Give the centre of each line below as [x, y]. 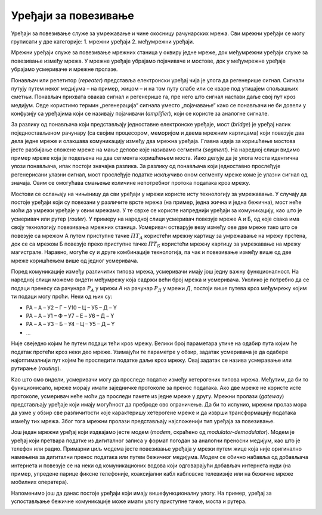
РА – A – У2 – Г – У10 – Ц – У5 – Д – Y [72, 308]
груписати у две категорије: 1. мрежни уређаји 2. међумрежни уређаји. [103, 41]
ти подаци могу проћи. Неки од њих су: [62, 297]
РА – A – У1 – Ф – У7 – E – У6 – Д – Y [70, 316]
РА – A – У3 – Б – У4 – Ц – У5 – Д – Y [70, 324]
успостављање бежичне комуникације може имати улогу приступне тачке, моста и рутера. [129, 501]
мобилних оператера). [40, 482]
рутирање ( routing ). [36, 368]
